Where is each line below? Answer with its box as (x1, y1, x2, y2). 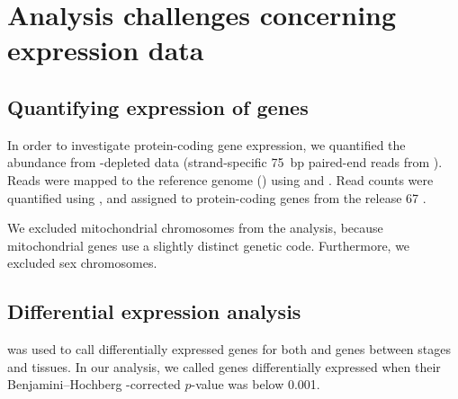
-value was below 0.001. (191, 375, 320, 394)
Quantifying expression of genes (7, 93, 309, 120)
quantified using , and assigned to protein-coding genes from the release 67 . (7, 188, 427, 207)
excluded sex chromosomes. (7, 253, 157, 272)
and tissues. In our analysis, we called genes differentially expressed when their (7, 357, 441, 376)
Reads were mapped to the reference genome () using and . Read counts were (7, 170, 434, 189)
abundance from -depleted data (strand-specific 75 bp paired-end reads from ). (7, 153, 443, 172)
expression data (7, 31, 204, 68)
